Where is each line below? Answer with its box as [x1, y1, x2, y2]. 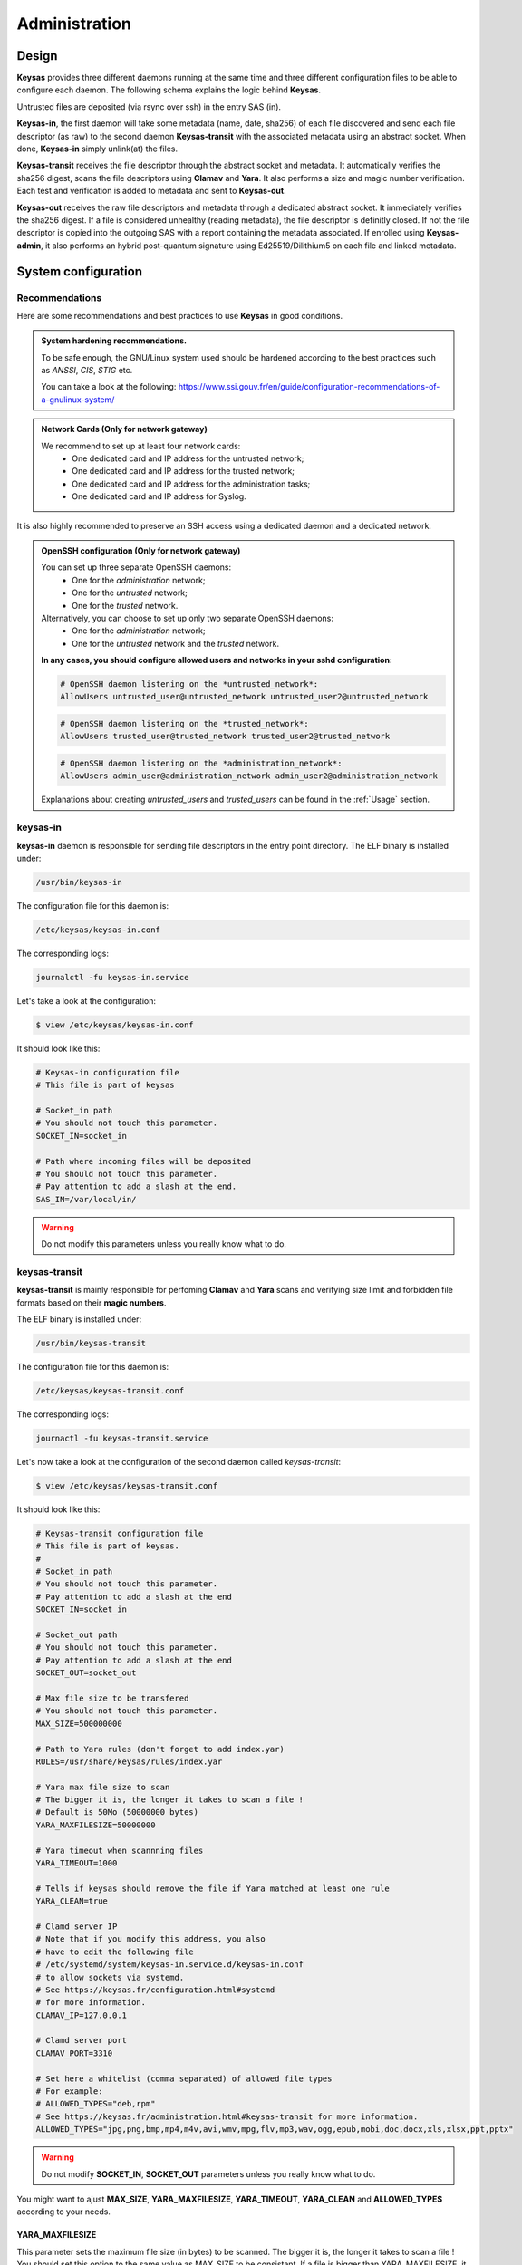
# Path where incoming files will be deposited [35, 1156, 251, 1166]
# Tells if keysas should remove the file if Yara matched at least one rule [35, 1883, 390, 1894]
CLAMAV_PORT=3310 [35, 2048, 113, 2058]
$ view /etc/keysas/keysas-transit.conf [35, 1480, 217, 1490]
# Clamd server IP [35, 1921, 118, 1932]
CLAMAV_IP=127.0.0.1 [35, 2010, 127, 2020]
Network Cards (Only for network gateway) [41, 424, 208, 435]
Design [16, 48, 58, 63]
